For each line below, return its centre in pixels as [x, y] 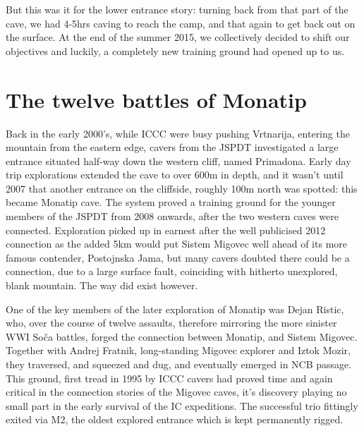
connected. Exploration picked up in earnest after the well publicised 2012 [166, 230]
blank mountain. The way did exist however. [102, 285]
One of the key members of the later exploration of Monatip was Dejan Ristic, [175, 309]
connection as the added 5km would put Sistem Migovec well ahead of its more [177, 244]
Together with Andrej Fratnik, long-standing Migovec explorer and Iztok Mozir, [178, 350]
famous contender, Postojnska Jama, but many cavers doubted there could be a [178, 257]
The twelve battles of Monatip [156, 99]
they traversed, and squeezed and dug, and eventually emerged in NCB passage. [179, 364]
